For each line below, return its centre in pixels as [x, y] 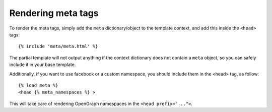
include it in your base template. [43, 64]
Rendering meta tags [54, 13]
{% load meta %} [38, 85]
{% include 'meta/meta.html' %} [58, 46]
